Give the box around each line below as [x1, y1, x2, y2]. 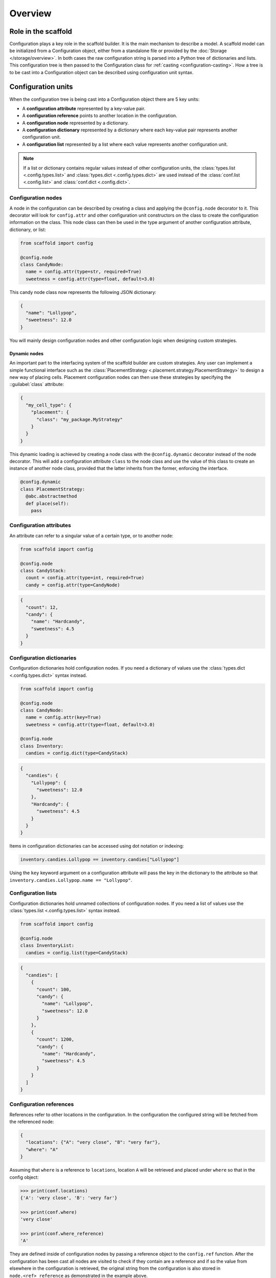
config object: [9, 1174, 39, 1180]
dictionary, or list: [9, 226, 46, 233]
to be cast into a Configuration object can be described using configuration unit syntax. [9, 69, 194, 75]
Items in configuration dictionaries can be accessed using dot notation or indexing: [9, 843, 184, 849]
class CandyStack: [20, 567, 66, 574]
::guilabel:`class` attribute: [9, 381, 64, 387]
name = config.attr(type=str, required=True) [26, 269, 142, 275]
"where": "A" [26, 1147, 58, 1152]
